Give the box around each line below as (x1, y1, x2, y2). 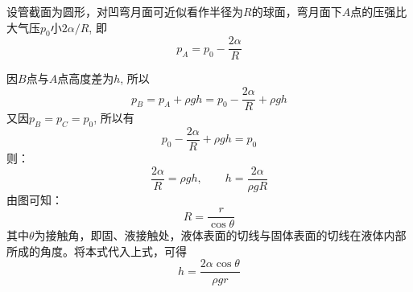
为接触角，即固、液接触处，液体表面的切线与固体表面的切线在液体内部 (34, 227, 407, 244)
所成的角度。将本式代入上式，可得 (6, 242, 187, 259)
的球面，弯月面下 (251, 3, 342, 19)
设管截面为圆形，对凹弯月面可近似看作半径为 (6, 3, 243, 19)
